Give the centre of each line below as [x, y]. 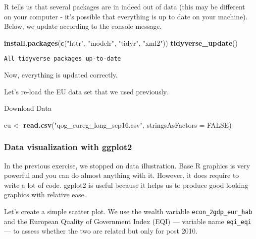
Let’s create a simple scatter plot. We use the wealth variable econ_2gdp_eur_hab [128, 211]
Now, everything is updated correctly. [61, 75]
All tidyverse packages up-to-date [63, 59]
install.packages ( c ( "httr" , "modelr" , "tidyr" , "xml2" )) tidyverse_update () [121, 42]
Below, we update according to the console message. [83, 26]
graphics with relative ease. [45, 195]
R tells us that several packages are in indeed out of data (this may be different [125, 6]
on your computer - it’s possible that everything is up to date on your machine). [126, 16]
